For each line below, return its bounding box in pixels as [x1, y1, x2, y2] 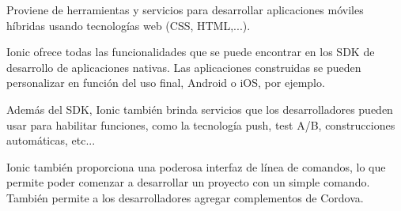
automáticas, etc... [6, 132, 96, 149]
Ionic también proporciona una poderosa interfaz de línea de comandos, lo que [6, 158, 386, 175]
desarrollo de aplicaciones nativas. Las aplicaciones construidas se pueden [6, 58, 361, 75]
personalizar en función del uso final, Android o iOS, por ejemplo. [6, 74, 325, 91]
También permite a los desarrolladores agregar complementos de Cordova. [6, 189, 364, 205]
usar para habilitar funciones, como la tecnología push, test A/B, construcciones [6, 116, 395, 133]
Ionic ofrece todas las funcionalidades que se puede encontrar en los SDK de [6, 43, 375, 60]
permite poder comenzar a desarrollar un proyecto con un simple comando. [6, 174, 370, 190]
